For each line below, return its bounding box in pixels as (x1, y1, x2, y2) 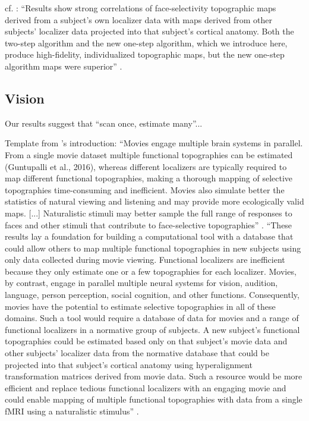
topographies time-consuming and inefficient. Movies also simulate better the (5, 183, 285, 196)
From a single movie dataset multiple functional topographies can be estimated (5, 148, 293, 161)
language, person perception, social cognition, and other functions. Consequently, (5, 288, 299, 301)
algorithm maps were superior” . (5, 59, 122, 72)
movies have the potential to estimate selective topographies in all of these (5, 300, 276, 312)
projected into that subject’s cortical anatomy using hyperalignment (5, 358, 253, 370)
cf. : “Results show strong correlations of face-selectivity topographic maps (5, 2, 276, 14)
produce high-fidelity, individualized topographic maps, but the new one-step (5, 48, 285, 61)
